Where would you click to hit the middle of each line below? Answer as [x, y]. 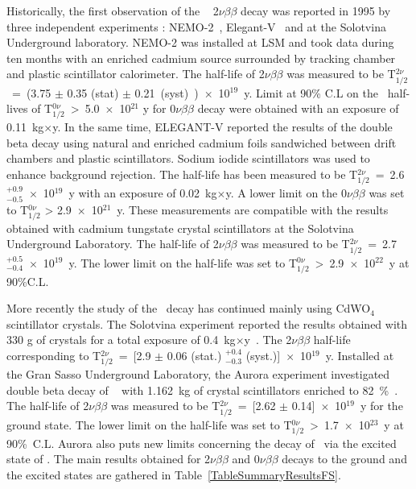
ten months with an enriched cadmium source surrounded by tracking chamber [201, 58]
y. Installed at [360, 356]
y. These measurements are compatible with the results [253, 209]
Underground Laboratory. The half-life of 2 [113, 244]
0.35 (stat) [93, 92]
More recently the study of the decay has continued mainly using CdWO [189, 308]
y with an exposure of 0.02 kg [143, 193]
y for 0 [159, 108]
